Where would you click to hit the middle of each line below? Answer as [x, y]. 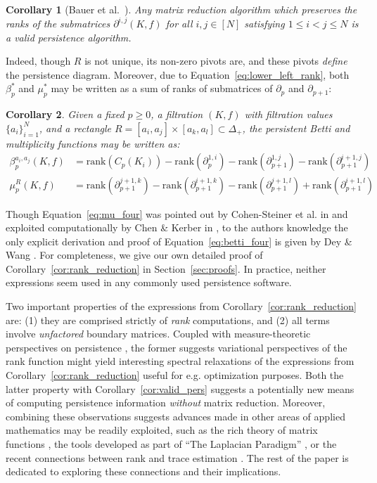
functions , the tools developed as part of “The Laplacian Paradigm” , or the [171, 444]
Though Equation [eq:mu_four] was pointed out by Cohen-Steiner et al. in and [177, 213]
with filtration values [288, 114]
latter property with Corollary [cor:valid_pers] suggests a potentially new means [180, 388]
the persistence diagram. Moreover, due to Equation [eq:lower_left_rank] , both [178, 74]
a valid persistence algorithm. [69, 37]
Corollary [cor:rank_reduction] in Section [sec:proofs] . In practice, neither [166, 268]
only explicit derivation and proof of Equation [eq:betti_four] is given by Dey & [179, 241]
